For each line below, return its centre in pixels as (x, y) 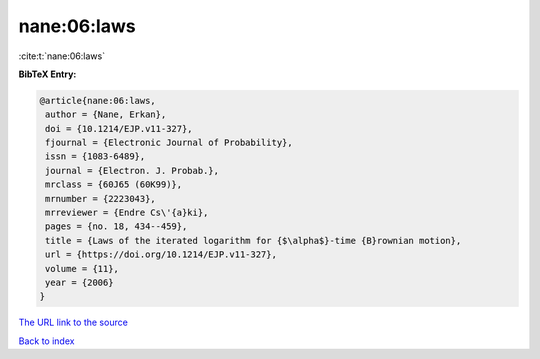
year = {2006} (79, 282)
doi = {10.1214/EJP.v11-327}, (119, 128)
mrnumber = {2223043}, (101, 198)
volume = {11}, (82, 268)
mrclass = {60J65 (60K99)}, (114, 184)
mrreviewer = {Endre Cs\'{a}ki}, (127, 213)
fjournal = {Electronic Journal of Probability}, (169, 143)
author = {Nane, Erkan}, (106, 114)
